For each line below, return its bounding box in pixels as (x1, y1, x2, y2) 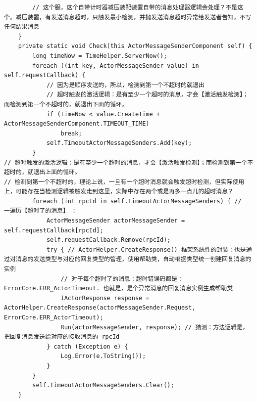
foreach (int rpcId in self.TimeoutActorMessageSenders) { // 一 (32, 197, 251, 205)
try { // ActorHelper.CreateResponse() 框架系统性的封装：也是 (46, 246, 246, 253)
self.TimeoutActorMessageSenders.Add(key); (46, 139, 192, 147)
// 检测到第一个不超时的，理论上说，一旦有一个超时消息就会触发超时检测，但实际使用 (4, 178, 245, 185)
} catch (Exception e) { (46, 343, 128, 350)
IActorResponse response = (60, 294, 150, 302)
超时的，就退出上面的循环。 (4, 169, 81, 176)
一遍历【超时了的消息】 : (4, 207, 76, 215)
